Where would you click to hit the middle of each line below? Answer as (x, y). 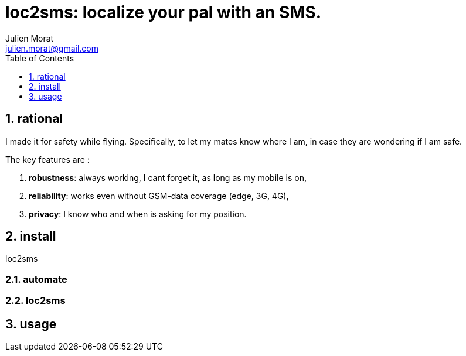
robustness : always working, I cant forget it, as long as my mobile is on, (168, 177)
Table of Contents (40, 58)
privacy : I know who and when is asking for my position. (138, 214)
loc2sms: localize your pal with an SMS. (164, 12)
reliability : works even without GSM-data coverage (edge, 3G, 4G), (159, 196)
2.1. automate (36, 279)
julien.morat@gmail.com (52, 48)
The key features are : (47, 159)
